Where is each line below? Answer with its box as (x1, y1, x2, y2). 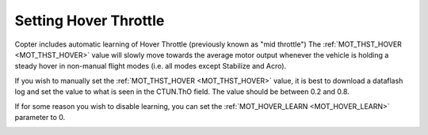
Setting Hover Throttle (14, 12, 165, 29)
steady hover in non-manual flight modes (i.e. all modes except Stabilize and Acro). (14, 62, 287, 71)
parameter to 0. (14, 112, 66, 122)
